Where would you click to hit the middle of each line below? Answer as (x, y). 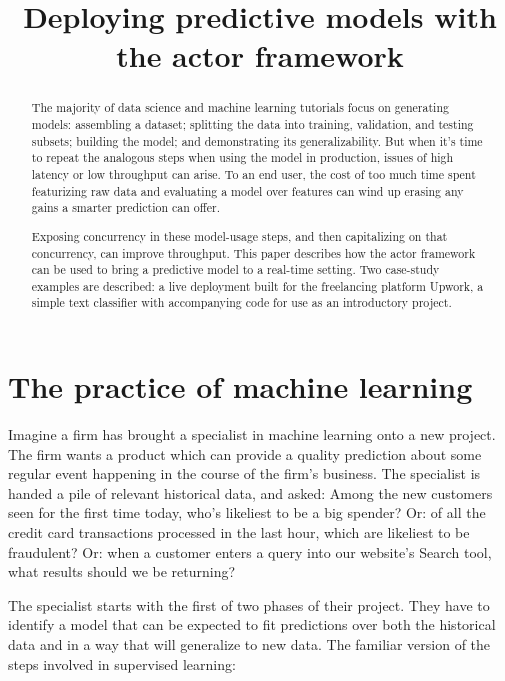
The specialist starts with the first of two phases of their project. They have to (249, 604)
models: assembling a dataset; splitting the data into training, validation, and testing (252, 124)
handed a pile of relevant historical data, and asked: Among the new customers (250, 492)
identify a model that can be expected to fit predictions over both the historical (252, 624)
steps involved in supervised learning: (122, 663)
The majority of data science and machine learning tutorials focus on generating (240, 107)
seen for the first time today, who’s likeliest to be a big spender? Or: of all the (247, 512)
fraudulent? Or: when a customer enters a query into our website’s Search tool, (250, 551)
